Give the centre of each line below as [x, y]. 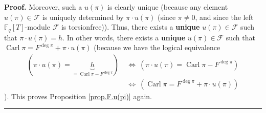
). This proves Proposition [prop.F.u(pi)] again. [78, 96]
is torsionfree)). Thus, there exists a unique [130, 27]
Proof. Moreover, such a [43, 7]
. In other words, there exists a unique [124, 37]
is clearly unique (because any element [168, 7]
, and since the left [224, 17]
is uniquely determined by [83, 17]
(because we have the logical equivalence [157, 47]
